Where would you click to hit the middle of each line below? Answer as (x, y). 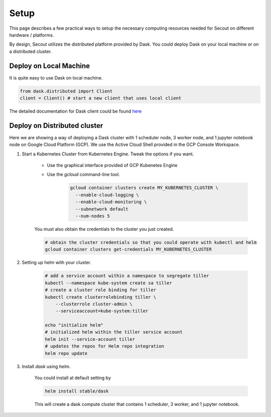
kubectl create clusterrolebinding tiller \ (101, 297)
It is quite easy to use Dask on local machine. (56, 77)
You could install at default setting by (73, 378)
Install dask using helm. (46, 366)
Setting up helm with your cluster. (56, 263)
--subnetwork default (102, 209)
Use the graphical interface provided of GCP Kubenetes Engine (112, 165)
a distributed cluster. (31, 51)
